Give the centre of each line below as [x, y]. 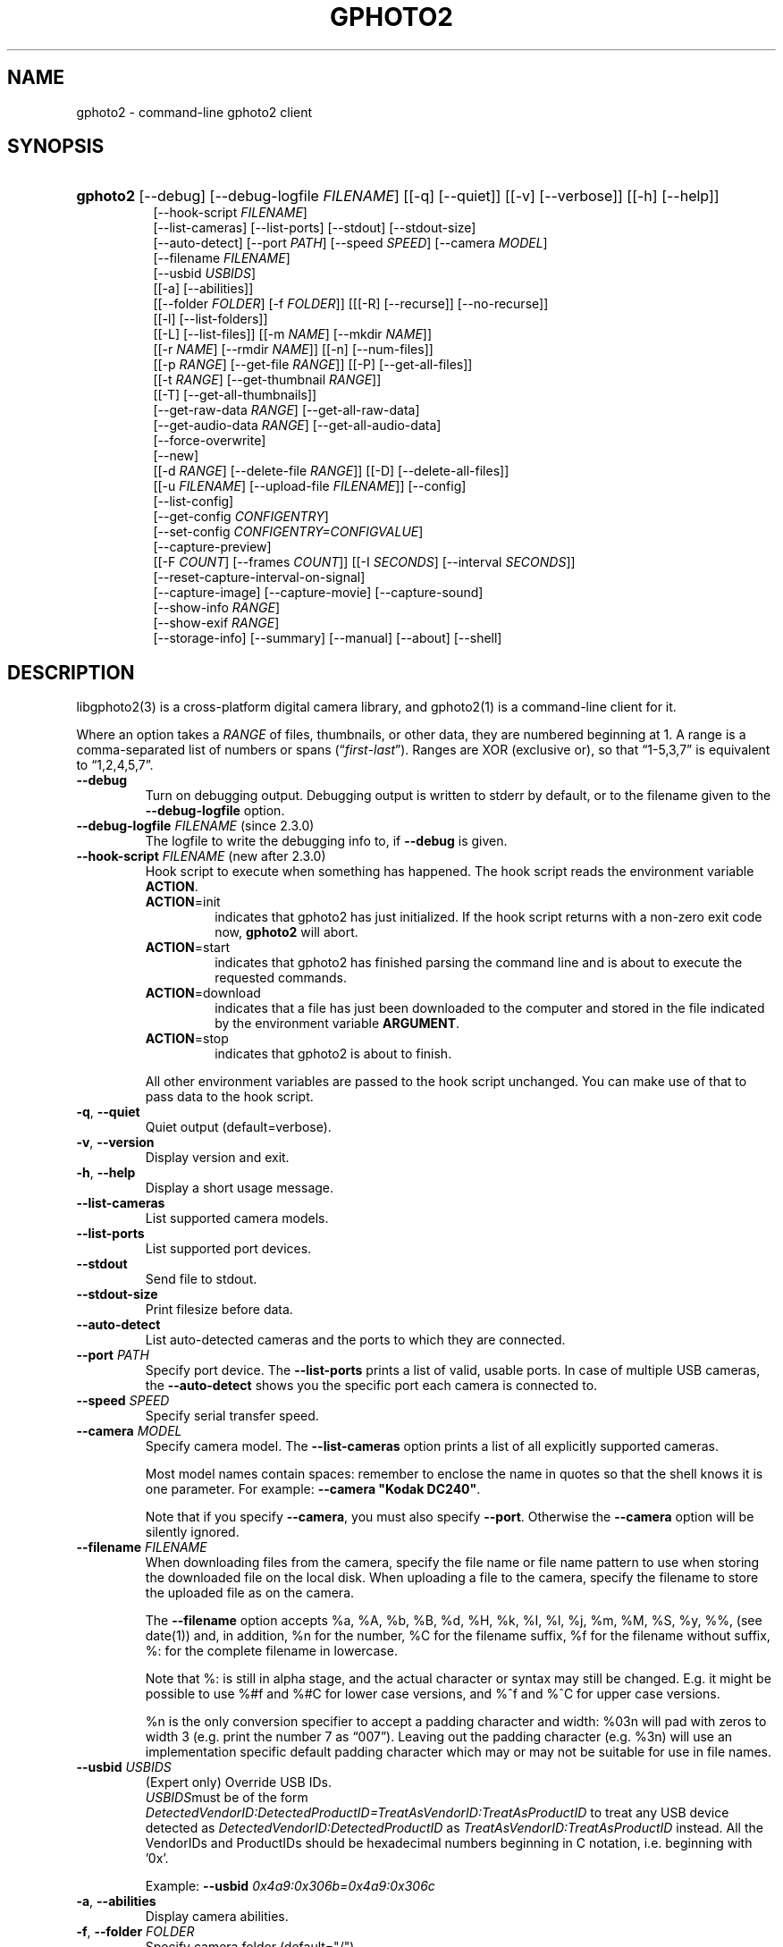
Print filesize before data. [219, 1310]
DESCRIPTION [71, 672]
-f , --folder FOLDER [135, 1932]
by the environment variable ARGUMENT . [337, 1024]
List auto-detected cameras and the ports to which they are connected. [355, 1340]
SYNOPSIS [56, 147]
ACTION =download [203, 993]
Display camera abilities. [217, 1917]
